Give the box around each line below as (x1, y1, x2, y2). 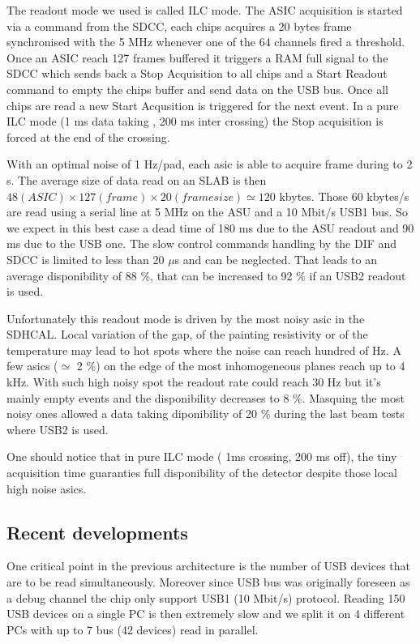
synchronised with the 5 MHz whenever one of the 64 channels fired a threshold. (6, 33, 405, 50)
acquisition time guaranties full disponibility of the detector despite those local (6, 464, 397, 481)
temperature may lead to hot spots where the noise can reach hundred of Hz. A (6, 341, 401, 358)
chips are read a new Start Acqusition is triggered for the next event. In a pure (6, 96, 399, 113)
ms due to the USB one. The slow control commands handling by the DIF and (6, 235, 397, 252)
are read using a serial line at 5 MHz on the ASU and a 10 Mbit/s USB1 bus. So (6, 203, 408, 220)
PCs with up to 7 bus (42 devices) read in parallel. (6, 621, 259, 638)
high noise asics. (6, 480, 87, 497)
